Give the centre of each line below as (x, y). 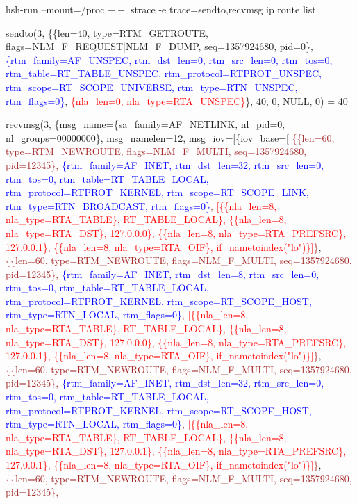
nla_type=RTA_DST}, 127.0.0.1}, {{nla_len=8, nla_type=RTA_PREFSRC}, (176, 451)
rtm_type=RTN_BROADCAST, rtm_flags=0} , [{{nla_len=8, (141, 205)
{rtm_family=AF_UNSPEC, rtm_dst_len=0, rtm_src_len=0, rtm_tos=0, (169, 59)
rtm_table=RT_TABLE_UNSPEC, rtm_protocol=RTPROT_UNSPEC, (164, 73)
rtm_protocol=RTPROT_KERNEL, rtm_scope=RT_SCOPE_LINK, (157, 192)
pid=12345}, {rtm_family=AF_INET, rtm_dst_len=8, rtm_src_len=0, (163, 274)
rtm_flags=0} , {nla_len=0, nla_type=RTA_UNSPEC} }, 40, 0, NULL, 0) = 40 (177, 100)
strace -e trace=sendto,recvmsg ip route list (223, 9)
